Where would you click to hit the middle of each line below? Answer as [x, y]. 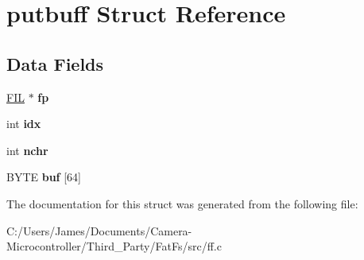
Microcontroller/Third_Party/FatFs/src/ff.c [114, 246]
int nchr [27, 150]
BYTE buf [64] [44, 177]
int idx [24, 124]
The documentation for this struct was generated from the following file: [182, 203]
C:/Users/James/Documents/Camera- [99, 230]
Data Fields [55, 63]
